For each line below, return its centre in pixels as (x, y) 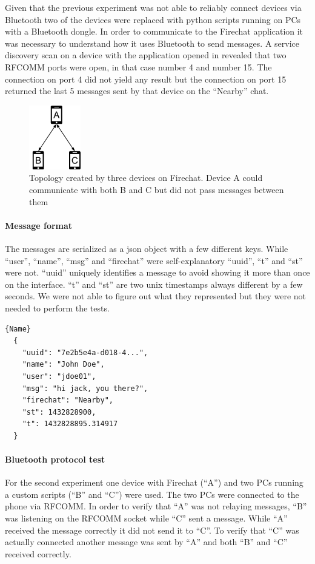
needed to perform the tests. (57, 307)
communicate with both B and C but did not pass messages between (157, 189)
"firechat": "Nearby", (68, 400)
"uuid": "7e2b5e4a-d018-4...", (85, 352)
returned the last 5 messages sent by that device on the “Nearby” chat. (137, 91)
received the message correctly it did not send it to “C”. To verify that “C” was (152, 530)
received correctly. (38, 553)
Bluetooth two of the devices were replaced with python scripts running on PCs (153, 19)
